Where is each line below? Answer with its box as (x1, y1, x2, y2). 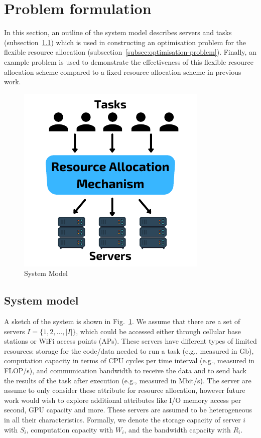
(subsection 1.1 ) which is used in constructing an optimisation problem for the (4, 37, 246, 47)
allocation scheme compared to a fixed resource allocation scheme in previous (4, 66, 241, 77)
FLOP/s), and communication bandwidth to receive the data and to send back (4, 365, 247, 376)
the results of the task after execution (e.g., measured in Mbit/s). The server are (4, 375, 251, 385)
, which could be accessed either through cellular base (76, 326, 241, 336)
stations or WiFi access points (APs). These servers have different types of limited (4, 336, 257, 346)
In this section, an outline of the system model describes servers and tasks (4, 27, 232, 38)
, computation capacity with (26, 424, 113, 434)
